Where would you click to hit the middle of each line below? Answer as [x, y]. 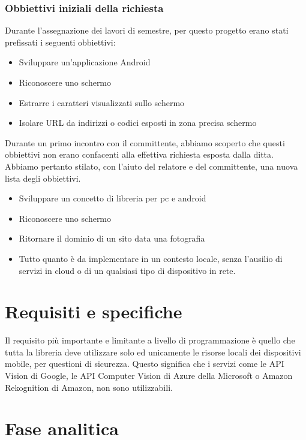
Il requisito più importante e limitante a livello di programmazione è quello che [150, 340]
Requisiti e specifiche [94, 311]
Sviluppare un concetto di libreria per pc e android [112, 198]
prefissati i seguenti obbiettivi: [60, 42]
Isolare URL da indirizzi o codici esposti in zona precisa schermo [138, 123]
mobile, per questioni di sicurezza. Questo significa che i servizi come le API [145, 364]
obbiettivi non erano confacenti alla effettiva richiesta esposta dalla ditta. [139, 154]
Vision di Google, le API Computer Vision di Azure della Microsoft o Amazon [149, 376]
